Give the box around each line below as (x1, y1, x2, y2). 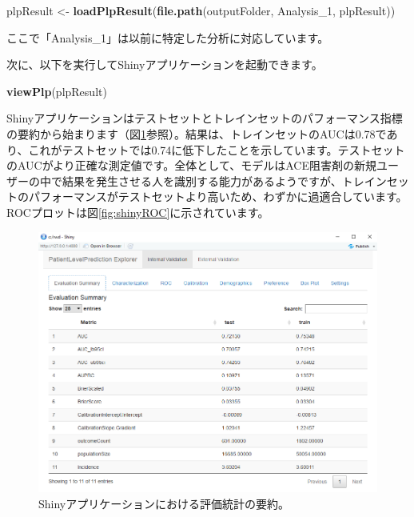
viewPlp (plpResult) (6, 82, 107, 99)
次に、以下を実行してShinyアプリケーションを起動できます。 (6, 56, 323, 73)
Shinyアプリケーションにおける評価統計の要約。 (38, 495, 289, 511)
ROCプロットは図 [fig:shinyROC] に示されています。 (6, 203, 269, 220)
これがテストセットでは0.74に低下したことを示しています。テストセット (28, 141, 405, 158)
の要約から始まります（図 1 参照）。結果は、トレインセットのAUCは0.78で (6, 125, 387, 142)
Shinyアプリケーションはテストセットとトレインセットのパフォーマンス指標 (6, 110, 403, 126)
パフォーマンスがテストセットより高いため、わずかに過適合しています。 (28, 188, 408, 205)
